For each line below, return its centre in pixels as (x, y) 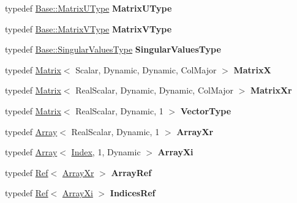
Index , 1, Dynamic (106, 152)
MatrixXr (271, 90)
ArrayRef (131, 172)
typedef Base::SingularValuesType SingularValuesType (113, 49)
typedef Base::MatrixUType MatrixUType (88, 8)
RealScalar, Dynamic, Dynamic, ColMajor (154, 90)
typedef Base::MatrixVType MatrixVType (88, 28)
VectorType (206, 110)
